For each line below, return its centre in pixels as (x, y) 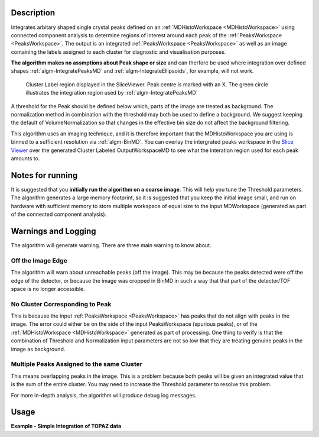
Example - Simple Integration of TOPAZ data (66, 426)
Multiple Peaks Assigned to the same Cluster (77, 364)
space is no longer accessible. (48, 289)
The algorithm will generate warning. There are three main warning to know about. (111, 245)
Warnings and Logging (54, 231)
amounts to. (25, 158)
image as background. (38, 349)
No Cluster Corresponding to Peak (61, 304)
